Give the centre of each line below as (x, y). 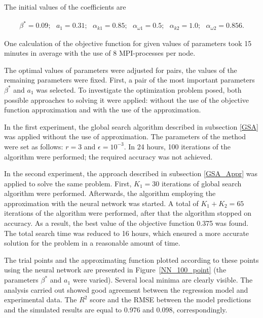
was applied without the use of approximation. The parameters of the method (125, 136)
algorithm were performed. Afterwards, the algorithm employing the (110, 193)
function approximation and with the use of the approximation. (103, 110)
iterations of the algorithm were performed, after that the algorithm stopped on (128, 213)
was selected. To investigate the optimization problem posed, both (139, 89)
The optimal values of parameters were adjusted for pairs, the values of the (121, 70)
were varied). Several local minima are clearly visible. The (163, 280)
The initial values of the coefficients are (65, 7)
